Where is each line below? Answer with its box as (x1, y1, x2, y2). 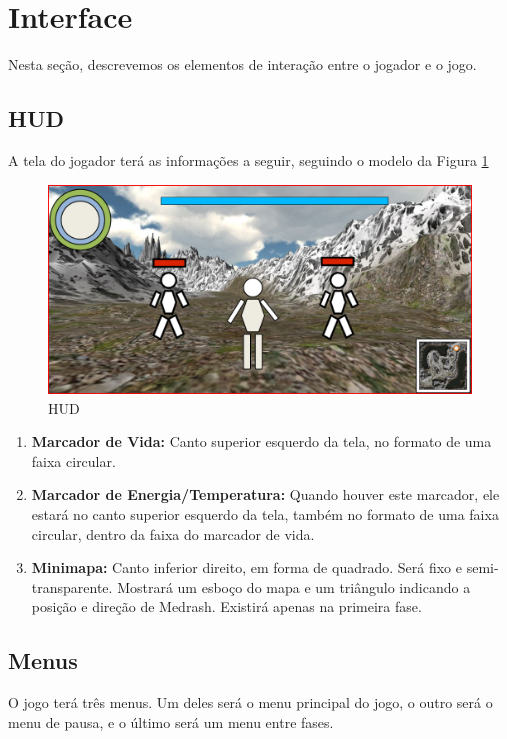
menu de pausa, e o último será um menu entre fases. (8, 711, 334, 732)
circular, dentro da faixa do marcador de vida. (31, 523, 315, 544)
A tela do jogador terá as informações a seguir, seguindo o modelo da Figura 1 (8, 149, 489, 170)
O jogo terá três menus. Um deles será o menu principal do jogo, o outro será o (8, 692, 493, 713)
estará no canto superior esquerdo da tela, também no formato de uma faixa (31, 504, 499, 524)
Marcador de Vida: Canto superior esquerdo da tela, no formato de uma (31, 431, 492, 452)
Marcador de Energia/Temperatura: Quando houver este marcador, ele (31, 484, 500, 505)
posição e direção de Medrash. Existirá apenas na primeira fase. (31, 596, 422, 617)
